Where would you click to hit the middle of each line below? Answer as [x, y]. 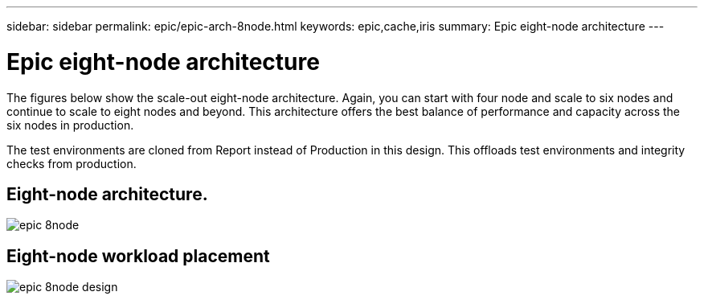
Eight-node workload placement [138, 256]
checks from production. [72, 163]
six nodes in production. [70, 125]
